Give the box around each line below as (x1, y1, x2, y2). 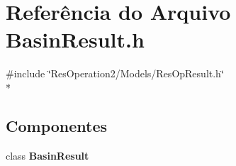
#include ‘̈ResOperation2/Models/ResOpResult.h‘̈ (6, 66, 224, 81)
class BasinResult (6, 148, 89, 162)
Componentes (6, 114, 108, 136)
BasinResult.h (6, 25, 145, 54)
